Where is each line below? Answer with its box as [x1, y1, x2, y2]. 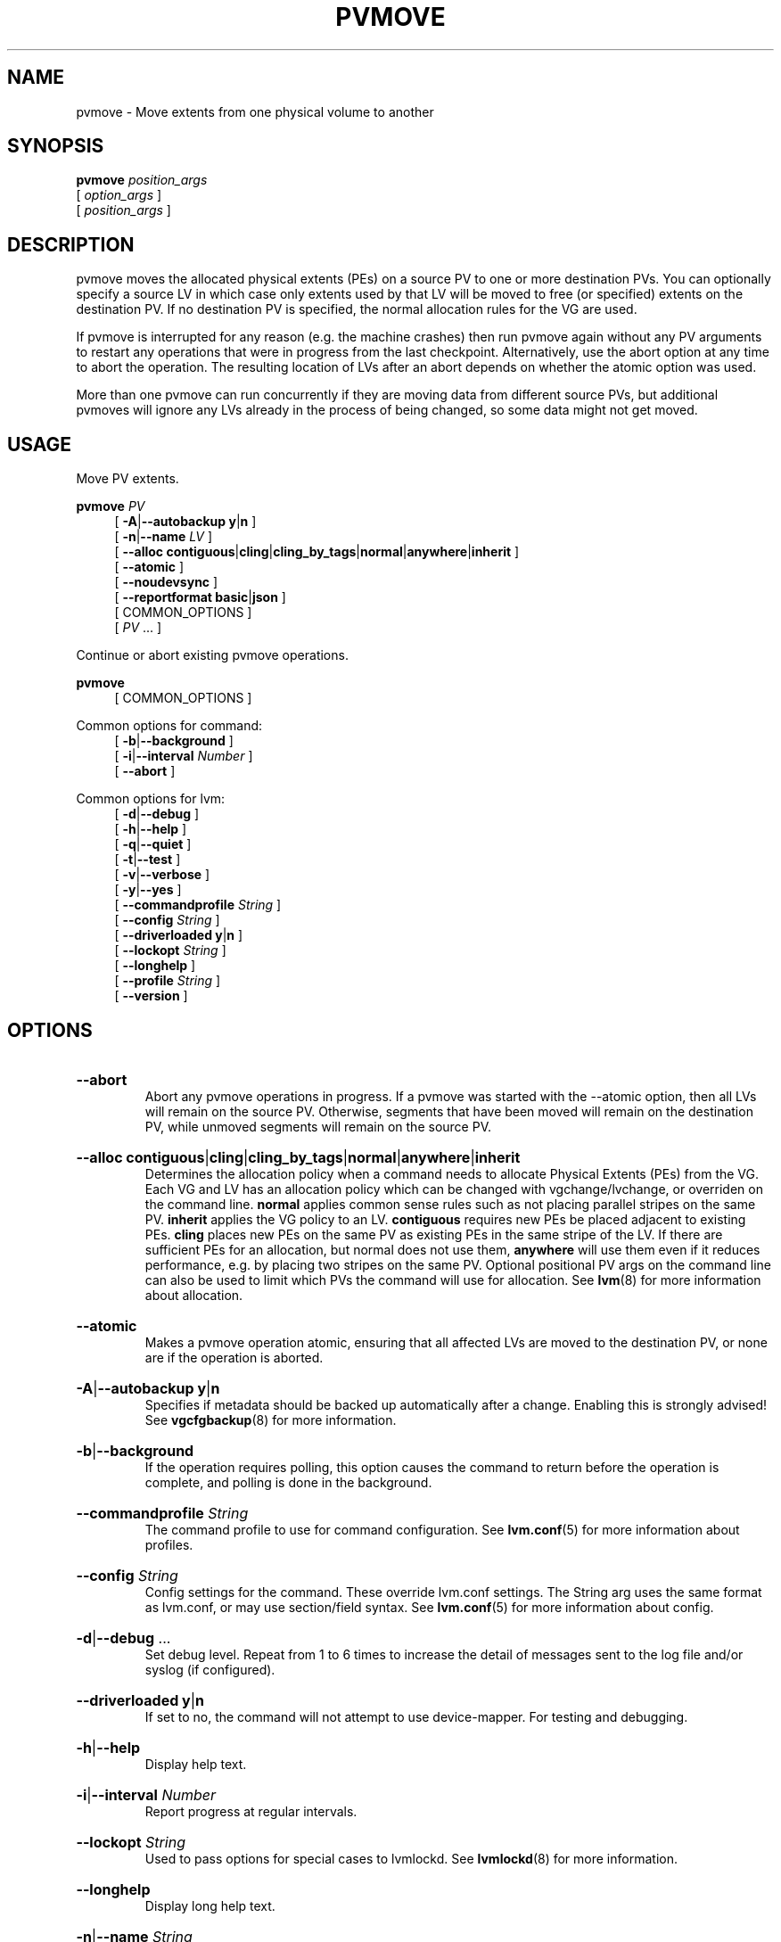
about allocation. [144, 1287, 243, 1303]
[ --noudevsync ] [114, 574, 218, 590]
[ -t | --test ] [114, 852, 181, 868]
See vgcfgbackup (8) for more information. [144, 1411, 397, 1428]
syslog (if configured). [144, 1661, 275, 1677]
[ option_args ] [76, 187, 162, 203]
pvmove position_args [76, 172, 208, 188]
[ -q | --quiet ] [114, 836, 192, 852]
